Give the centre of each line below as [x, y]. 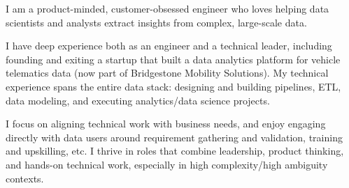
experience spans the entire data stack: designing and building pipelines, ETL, [173, 86]
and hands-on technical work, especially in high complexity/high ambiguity [167, 164]
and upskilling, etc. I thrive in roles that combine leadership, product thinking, [175, 151]
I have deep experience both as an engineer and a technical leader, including [169, 46]
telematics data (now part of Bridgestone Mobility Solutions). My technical [167, 73]
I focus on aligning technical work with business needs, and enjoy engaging [166, 124]
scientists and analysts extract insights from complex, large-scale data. [156, 22]
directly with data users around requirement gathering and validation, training [174, 137]
